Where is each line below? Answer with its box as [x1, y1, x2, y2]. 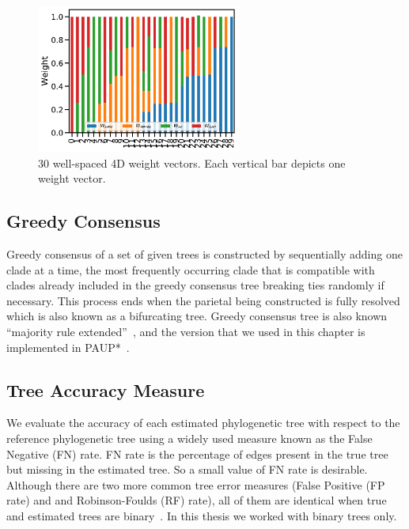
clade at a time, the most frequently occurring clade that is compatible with [6, 261, 375, 278]
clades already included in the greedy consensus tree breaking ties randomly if [6, 277, 384, 293]
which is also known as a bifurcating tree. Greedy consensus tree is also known [6, 308, 388, 324]
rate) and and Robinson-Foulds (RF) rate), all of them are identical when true [6, 492, 387, 508]
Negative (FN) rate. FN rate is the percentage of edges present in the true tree [6, 445, 388, 462]
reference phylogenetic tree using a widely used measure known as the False [6, 430, 373, 447]
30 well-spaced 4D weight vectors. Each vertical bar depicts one [38, 154, 346, 171]
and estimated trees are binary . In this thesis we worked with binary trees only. [6, 508, 397, 524]
